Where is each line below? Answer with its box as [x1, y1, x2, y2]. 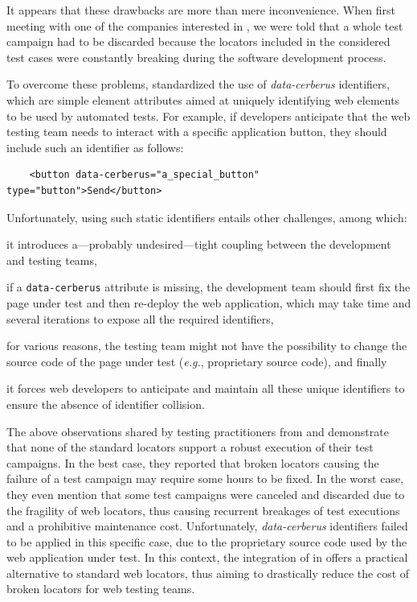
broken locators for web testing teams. [6, 580, 195, 597]
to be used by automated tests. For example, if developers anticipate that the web [6, 107, 411, 124]
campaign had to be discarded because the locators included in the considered [6, 33, 390, 50]
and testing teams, [6, 251, 97, 268]
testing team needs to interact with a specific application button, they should [6, 123, 387, 140]
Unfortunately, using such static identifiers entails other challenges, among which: [6, 208, 407, 225]
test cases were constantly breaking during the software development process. [6, 48, 386, 65]
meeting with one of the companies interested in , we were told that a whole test [6, 17, 403, 34]
